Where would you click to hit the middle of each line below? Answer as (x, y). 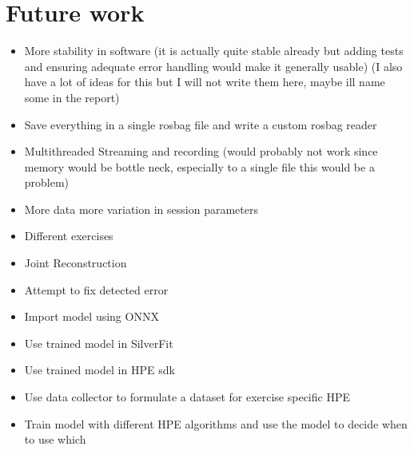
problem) (47, 182)
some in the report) (72, 97)
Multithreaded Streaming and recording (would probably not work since (201, 151)
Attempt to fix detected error (96, 289)
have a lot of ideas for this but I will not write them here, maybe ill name (205, 82)
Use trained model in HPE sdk (100, 370)
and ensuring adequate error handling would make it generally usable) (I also (213, 66)
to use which (55, 439)
